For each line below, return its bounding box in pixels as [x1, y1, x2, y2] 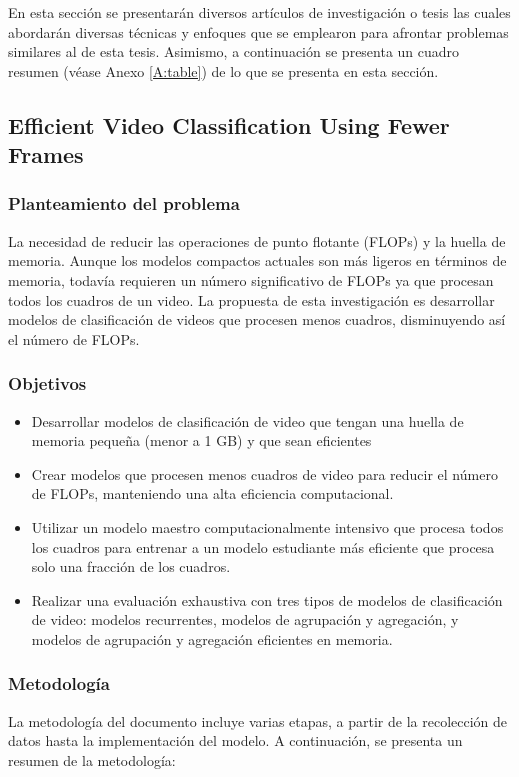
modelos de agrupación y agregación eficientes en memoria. [31, 628, 393, 649]
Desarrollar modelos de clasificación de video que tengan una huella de [31, 410, 464, 431]
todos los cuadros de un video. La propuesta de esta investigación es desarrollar [8, 289, 495, 310]
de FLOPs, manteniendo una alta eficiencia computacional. [31, 483, 394, 504]
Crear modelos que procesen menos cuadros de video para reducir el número [31, 463, 498, 484]
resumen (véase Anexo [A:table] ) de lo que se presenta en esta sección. [8, 60, 439, 81]
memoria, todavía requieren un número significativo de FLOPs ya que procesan [8, 269, 494, 290]
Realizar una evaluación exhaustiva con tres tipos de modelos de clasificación [31, 589, 503, 610]
